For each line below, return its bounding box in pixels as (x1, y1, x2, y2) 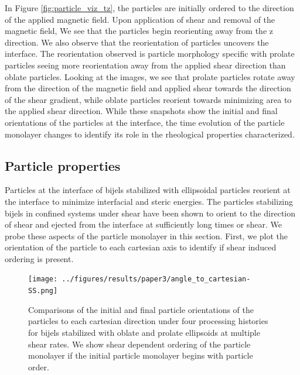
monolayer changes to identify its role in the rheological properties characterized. (5, 128, 295, 140)
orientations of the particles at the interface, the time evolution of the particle (5, 116, 285, 128)
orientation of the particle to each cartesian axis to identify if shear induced (5, 241, 277, 253)
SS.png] (28, 287, 58, 295)
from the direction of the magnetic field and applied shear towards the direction (5, 82, 291, 94)
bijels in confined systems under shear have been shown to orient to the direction (5, 207, 296, 219)
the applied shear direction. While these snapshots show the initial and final (5, 105, 278, 117)
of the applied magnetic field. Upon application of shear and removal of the (5, 13, 275, 25)
